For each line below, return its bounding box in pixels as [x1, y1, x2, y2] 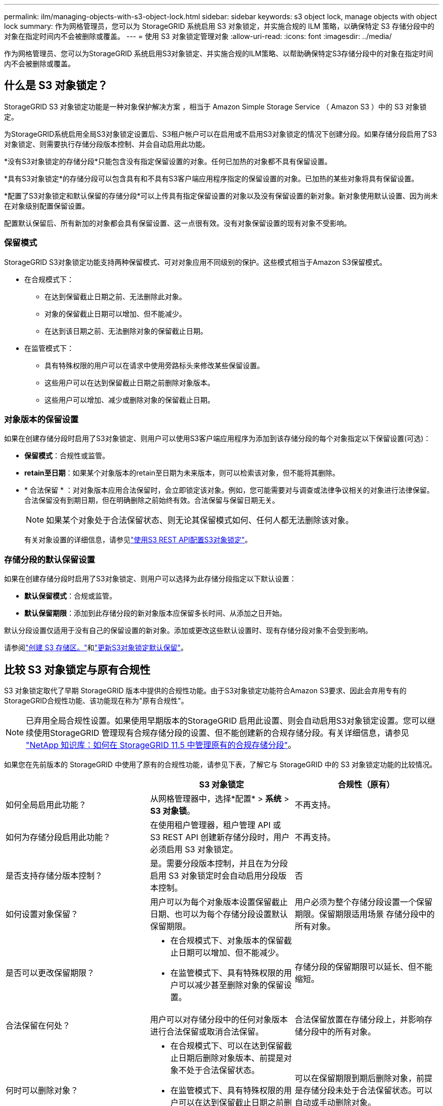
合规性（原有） [337, 779, 394, 789]
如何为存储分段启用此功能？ [6, 832, 111, 842]
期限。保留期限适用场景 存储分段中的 [294, 908, 435, 919]
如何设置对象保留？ [6, 908, 79, 919]
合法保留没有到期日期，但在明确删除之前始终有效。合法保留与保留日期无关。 [24, 496, 279, 505]
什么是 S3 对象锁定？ [4, 79, 108, 92]
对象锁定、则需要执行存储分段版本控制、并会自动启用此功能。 [4, 139, 209, 148]
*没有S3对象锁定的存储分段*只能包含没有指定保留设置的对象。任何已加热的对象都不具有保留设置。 [4, 156, 332, 166]
